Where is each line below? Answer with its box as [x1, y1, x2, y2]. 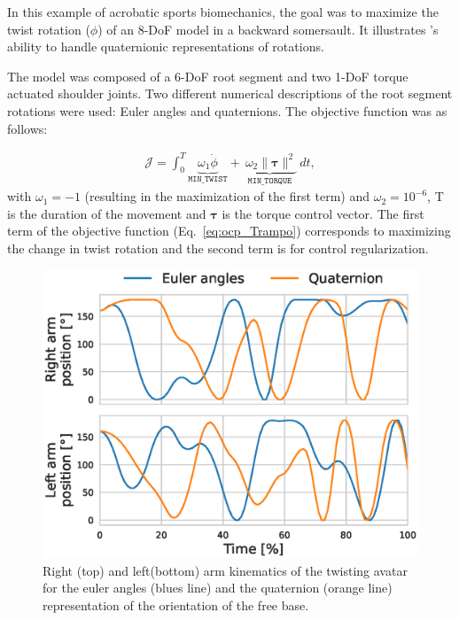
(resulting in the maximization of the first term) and [84, 187, 370, 205]
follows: [7, 119, 48, 137]
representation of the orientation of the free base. [43, 595, 309, 614]
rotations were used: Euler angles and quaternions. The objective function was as [7, 101, 447, 120]
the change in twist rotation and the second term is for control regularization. [7, 238, 429, 257]
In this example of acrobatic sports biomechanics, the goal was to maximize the [7, 3, 439, 20]
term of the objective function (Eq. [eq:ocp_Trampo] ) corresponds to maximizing [7, 221, 451, 240]
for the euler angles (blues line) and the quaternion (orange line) [43, 578, 393, 597]
